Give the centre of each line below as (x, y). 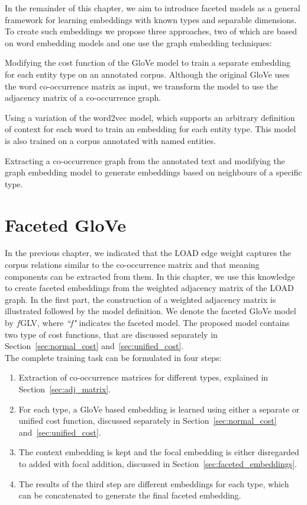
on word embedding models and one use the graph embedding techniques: (138, 42)
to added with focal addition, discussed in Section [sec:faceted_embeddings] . (158, 463)
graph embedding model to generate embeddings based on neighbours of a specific (153, 172)
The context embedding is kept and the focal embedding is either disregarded (159, 452)
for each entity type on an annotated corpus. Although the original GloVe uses (147, 74)
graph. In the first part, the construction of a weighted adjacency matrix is (140, 299)
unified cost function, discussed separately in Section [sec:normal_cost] (148, 421)
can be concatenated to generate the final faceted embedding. (130, 495)
